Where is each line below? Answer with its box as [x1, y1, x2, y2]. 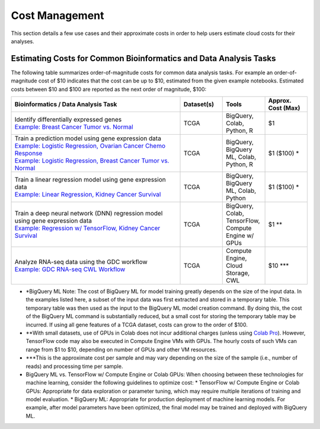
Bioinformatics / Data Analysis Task [14, 100, 117, 109]
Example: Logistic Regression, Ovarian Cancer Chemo [14, 142, 166, 150]
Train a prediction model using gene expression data [14, 134, 161, 142]
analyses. [11, 37, 35, 45]
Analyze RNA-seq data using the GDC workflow [14, 258, 148, 266]
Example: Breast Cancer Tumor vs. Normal [14, 123, 133, 131]
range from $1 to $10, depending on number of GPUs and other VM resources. [25, 346, 217, 353]
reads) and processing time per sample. [25, 363, 123, 370]
